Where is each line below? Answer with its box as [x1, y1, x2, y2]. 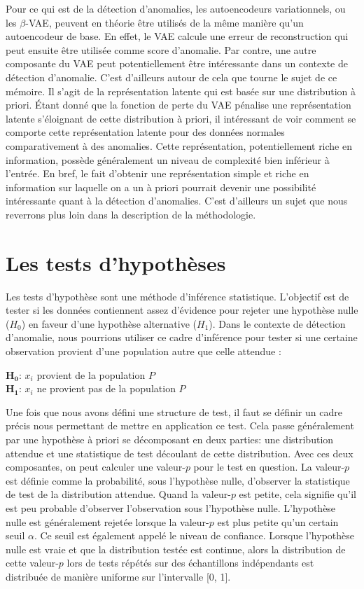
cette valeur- [6, 555, 59, 570]
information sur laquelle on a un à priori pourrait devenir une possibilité [6, 179, 316, 194]
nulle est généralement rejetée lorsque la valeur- [6, 514, 209, 529]
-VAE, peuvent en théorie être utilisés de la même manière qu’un [25, 15, 304, 29]
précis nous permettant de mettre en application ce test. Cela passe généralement [6, 418, 354, 433]
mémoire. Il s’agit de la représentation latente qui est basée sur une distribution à [6, 83, 356, 98]
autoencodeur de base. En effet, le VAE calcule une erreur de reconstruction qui [6, 29, 349, 43]
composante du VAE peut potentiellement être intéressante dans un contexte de [6, 56, 348, 71]
